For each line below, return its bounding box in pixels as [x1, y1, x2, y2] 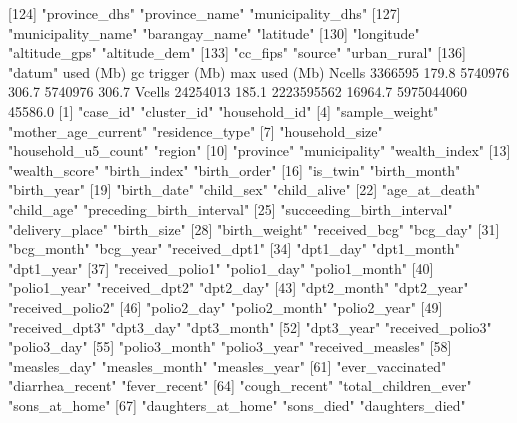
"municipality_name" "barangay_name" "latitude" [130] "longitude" [8, 22, 420, 43]
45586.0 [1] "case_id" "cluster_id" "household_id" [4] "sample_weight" [8, 100, 439, 121]
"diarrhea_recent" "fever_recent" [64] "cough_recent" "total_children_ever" [8, 375, 472, 396]
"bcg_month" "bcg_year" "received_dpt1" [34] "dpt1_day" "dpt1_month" [8, 238, 460, 259]
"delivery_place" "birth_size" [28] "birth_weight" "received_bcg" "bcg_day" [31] [8, 218, 500, 239]
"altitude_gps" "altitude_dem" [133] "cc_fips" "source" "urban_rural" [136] [8, 42, 467, 63]
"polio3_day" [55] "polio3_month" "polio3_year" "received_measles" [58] [8, 336, 452, 357]
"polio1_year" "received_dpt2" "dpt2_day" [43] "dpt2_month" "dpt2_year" [8, 277, 469, 298]
